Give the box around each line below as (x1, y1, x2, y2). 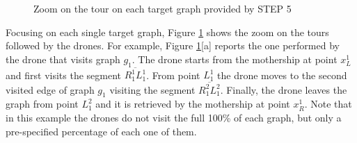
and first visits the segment (6, 67, 121, 82)
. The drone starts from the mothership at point (132, 51, 338, 66)
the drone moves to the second (217, 67, 347, 82)
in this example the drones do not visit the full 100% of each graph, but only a (6, 110, 342, 124)
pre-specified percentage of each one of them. (6, 124, 197, 138)
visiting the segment (109, 82, 196, 96)
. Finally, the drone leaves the (220, 82, 347, 96)
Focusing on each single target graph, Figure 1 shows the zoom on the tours (6, 24, 329, 39)
